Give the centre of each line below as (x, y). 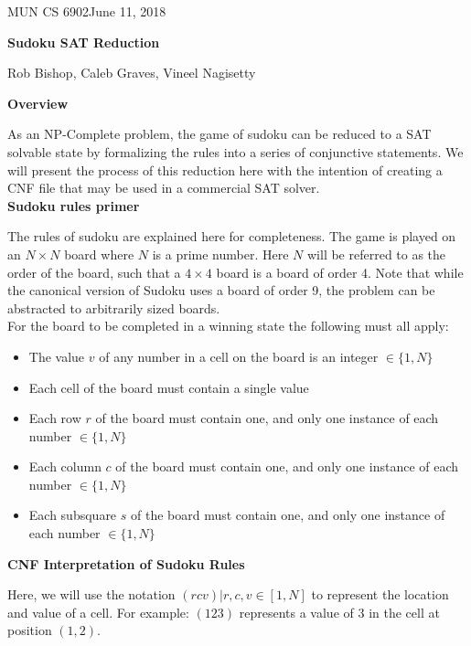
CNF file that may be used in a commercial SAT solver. (164, 188)
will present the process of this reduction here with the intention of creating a (225, 169)
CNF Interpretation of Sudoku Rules (126, 563)
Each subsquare (73, 515)
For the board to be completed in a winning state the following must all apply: (228, 326)
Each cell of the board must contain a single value (169, 387)
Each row (55, 418)
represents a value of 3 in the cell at (339, 612)
